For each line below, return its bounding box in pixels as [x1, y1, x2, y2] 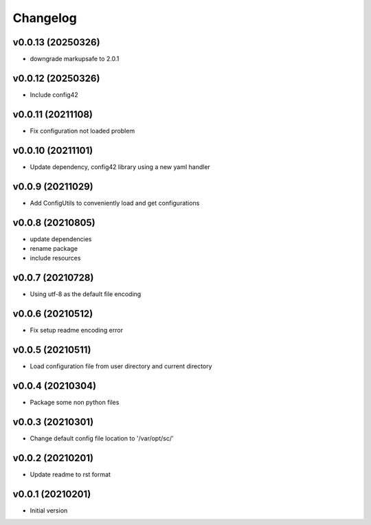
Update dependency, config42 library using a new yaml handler [30, 162, 211, 171]
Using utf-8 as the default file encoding [30, 290, 142, 298]
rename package [30, 244, 78, 252]
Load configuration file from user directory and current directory [30, 362, 212, 370]
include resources [30, 254, 81, 262]
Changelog [12, 10, 77, 25]
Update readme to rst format [30, 470, 111, 478]
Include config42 [30, 90, 78, 99]
